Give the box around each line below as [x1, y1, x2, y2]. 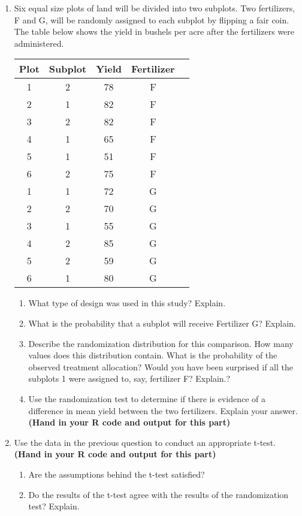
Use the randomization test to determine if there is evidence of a [28, 392, 266, 405]
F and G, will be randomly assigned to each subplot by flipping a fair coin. [14, 13, 289, 26]
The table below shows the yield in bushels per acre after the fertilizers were [14, 25, 295, 38]
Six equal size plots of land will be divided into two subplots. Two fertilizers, [14, 2, 295, 14]
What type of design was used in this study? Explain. [28, 297, 226, 309]
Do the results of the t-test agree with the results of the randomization [28, 488, 289, 500]
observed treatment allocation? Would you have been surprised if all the [28, 360, 293, 373]
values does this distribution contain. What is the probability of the [28, 349, 277, 361]
